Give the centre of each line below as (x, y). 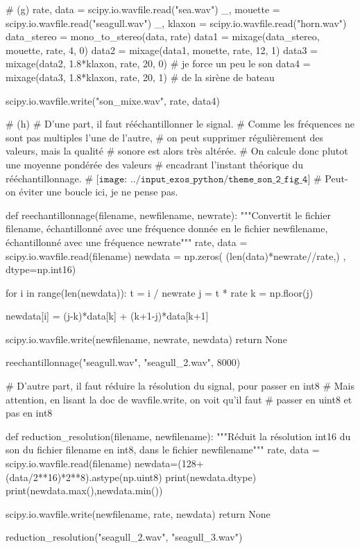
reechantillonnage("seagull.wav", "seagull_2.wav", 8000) (123, 362)
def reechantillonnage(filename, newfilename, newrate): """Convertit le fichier (168, 215)
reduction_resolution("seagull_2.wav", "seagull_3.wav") (124, 537)
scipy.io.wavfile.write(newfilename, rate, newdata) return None (138, 513)
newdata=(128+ (169, 463)
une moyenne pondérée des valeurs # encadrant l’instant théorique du (154, 164)
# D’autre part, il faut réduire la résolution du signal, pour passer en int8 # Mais (180, 386)
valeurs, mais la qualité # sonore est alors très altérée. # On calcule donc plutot (177, 151)
